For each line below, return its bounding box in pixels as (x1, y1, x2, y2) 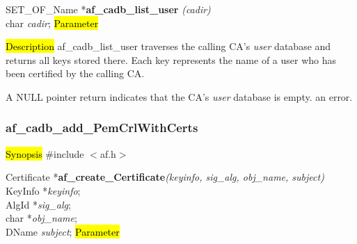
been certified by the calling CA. (6, 66, 145, 81)
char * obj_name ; (6, 211, 77, 225)
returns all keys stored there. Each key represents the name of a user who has (6, 52, 337, 67)
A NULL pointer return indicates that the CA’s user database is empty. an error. (6, 89, 353, 104)
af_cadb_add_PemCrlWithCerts (6, 119, 198, 136)
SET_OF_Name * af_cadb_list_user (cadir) (6, 2, 211, 16)
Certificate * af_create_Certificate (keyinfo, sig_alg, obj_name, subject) (6, 170, 324, 184)
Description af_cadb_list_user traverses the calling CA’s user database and (6, 39, 331, 54)
